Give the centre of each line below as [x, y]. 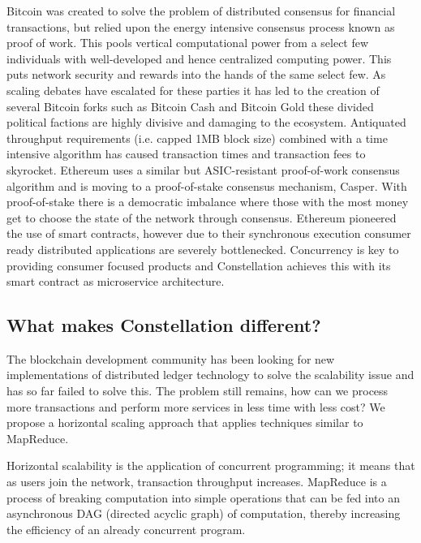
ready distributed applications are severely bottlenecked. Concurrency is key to [203, 249]
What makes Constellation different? [164, 325]
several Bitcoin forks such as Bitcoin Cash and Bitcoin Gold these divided [190, 106]
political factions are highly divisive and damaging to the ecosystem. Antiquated [206, 122]
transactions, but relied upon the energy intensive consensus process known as [201, 26]
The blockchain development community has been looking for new [171, 358]
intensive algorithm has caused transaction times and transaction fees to [186, 154]
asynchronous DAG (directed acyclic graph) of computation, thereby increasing [204, 513]
